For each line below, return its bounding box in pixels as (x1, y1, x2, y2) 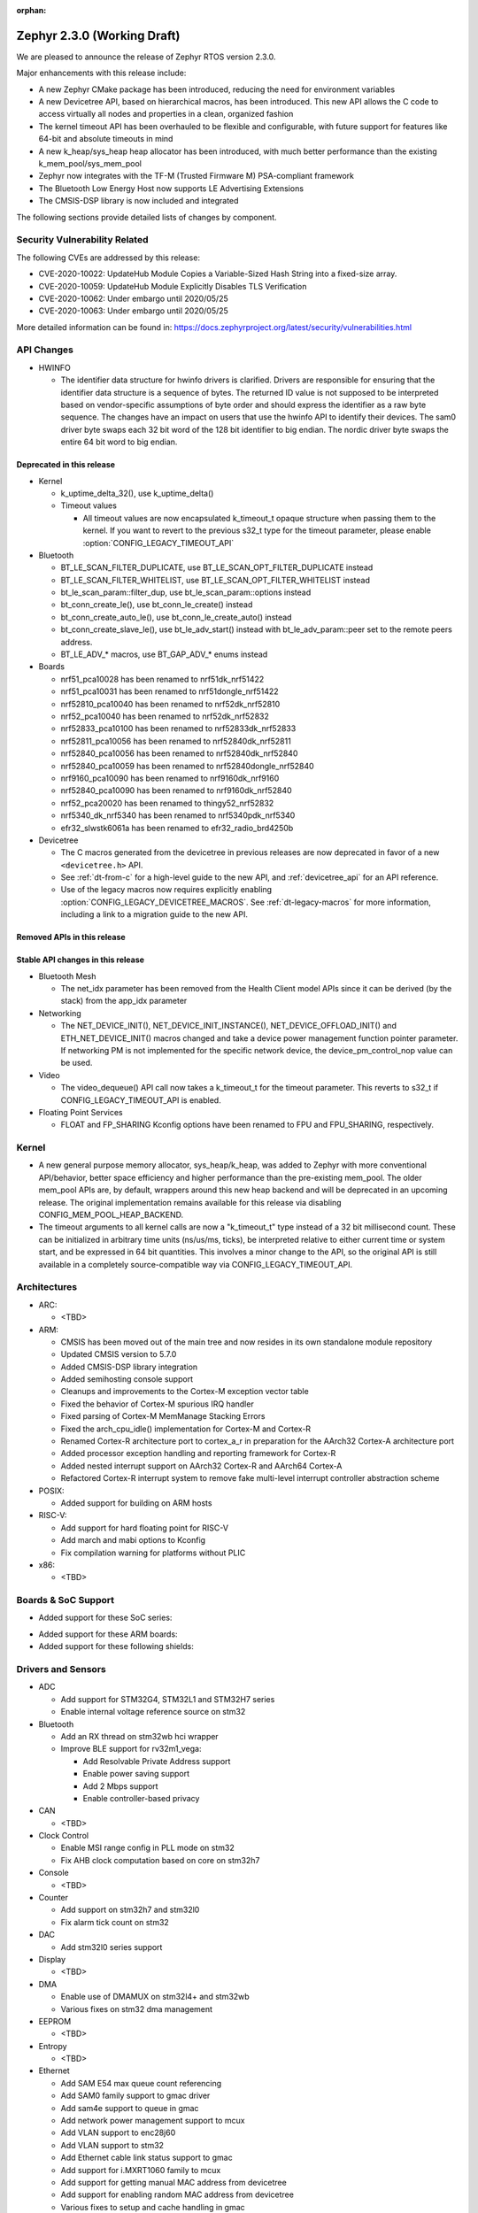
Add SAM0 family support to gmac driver (60, 2090, 211, 2101)
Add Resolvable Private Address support (82, 1755, 231, 1766)
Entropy (38, 2040, 67, 2051)
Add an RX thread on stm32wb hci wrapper (60, 1731, 219, 1741)
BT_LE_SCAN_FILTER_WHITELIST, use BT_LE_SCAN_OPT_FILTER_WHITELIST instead (60, 574, 371, 585)
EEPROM (38, 2016, 72, 2026)
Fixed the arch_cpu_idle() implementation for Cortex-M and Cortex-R (60, 1423, 312, 1434)
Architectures (16, 1281, 78, 1293)
